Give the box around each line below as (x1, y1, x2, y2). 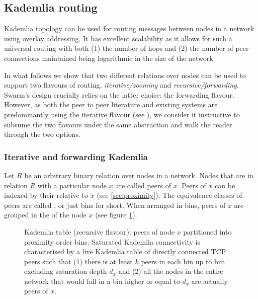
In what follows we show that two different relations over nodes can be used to (4, 69, 246, 80)
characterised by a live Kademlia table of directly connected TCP (24, 246, 226, 257)
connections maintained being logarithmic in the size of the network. (4, 52, 215, 63)
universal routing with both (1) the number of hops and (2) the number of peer (4, 43, 249, 53)
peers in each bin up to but (141, 256, 225, 266)
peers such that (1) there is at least (24, 256, 133, 266)
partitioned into (183, 226, 232, 237)
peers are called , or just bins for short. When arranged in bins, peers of (4, 199, 226, 210)
